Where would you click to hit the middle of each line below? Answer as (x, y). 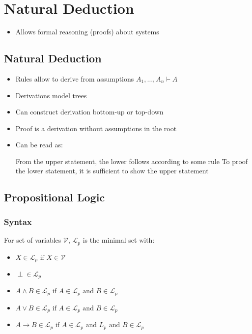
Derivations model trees (51, 95)
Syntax (18, 221)
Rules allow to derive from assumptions (75, 78)
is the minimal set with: (119, 240)
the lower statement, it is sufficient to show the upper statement (112, 171)
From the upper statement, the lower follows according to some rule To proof (132, 161)
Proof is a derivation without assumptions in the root (96, 128)
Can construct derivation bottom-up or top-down (89, 112)
